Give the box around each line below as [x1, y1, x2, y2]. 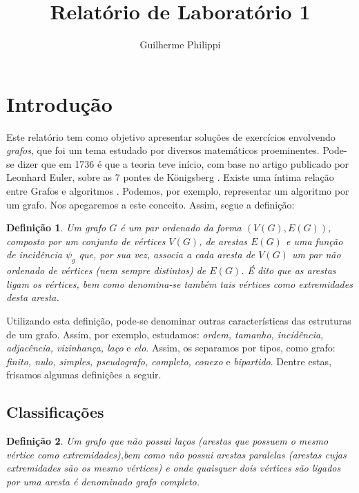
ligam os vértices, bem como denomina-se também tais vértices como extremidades [6, 276, 353, 291]
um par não [291, 247, 341, 262]
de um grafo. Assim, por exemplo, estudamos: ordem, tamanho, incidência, [6, 327, 324, 341]
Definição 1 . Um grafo [6, 220, 106, 235]
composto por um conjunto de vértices [6, 233, 166, 248]
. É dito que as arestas [241, 263, 336, 278]
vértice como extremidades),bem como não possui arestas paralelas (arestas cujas [6, 447, 347, 461]
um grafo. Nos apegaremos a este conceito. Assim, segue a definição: [6, 197, 295, 211]
